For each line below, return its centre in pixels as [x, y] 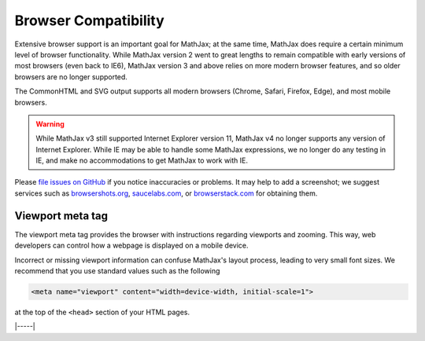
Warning [50, 124]
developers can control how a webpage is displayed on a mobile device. [131, 246]
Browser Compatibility [89, 20]
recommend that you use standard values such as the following [117, 270]
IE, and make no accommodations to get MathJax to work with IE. [142, 160]
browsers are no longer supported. [71, 77]
